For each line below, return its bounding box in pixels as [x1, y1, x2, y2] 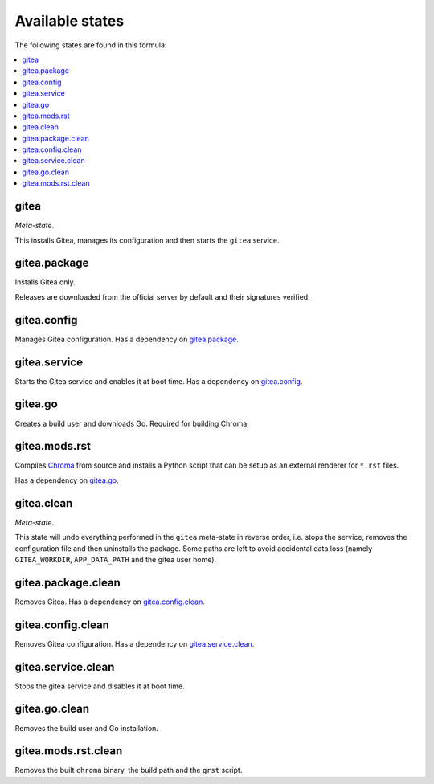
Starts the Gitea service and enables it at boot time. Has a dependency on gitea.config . [14, 376, 303, 386]
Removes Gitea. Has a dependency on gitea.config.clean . [14, 597, 205, 606]
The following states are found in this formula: [14, 40, 167, 50]
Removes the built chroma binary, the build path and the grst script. [14, 766, 243, 775]
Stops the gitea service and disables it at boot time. [14, 681, 185, 691]
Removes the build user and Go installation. [14, 723, 158, 733]
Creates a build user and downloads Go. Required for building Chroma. [14, 419, 249, 428]
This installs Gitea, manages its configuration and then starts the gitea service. [14, 235, 280, 245]
